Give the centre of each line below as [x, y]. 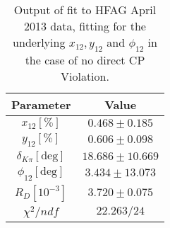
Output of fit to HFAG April [85, 10]
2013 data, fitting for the [85, 26]
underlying [39, 42]
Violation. [85, 76]
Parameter [41, 105]
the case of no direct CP [85, 60]
